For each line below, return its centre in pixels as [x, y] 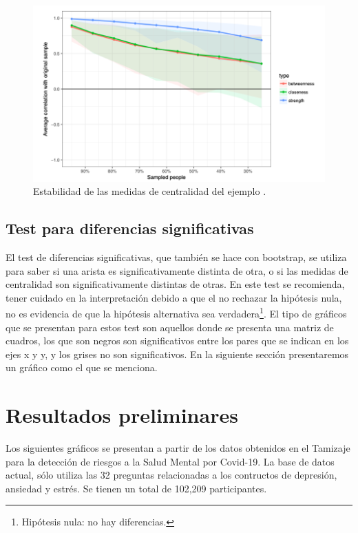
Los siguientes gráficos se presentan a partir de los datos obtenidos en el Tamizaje [178, 448]
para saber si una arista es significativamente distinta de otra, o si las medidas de [177, 270]
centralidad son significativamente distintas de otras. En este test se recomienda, [175, 284]
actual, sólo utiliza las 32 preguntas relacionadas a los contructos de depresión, [171, 475]
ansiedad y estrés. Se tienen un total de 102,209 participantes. [136, 488]
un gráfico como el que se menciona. [82, 367]
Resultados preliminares [122, 415]
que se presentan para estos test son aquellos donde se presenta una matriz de [170, 327]
